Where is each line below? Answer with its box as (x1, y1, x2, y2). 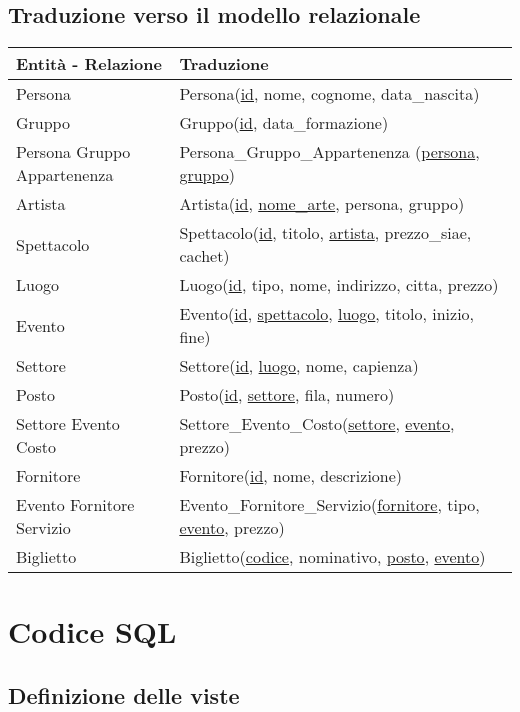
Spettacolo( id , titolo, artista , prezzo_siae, (179, 221, 472, 245)
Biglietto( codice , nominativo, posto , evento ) (179, 545, 486, 569)
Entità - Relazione (16, 52, 162, 76)
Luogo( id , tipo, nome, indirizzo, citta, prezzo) (179, 273, 499, 297)
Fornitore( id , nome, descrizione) (179, 464, 403, 488)
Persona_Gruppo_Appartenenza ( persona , (179, 140, 480, 164)
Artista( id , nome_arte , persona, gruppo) (179, 192, 465, 216)
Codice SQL (8, 611, 177, 652)
